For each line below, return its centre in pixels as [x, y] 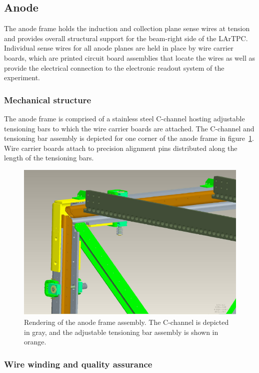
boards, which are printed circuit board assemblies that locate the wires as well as [130, 57]
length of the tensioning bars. [49, 158]
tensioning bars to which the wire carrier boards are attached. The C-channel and [129, 128]
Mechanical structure [48, 100]
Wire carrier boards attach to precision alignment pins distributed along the [121, 148]
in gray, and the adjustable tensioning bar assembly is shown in [121, 332]
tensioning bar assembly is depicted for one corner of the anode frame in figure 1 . [129, 138]
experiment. [22, 77]
